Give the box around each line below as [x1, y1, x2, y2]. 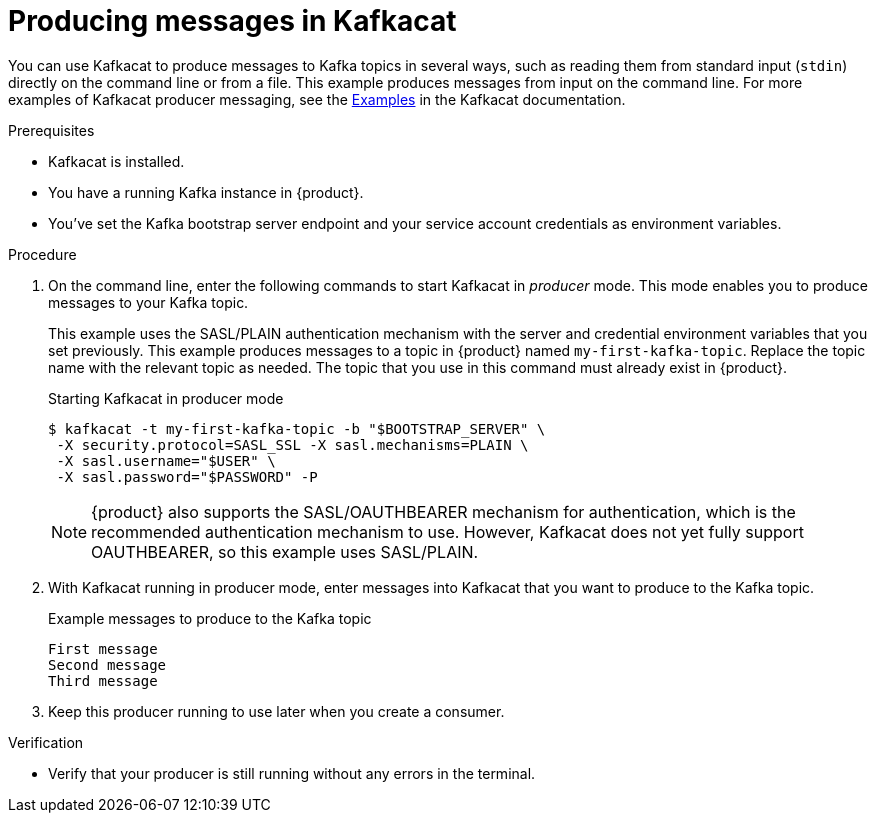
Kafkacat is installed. [48, 152, 185, 170]
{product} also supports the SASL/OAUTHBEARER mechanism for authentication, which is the [91, 501, 796, 522]
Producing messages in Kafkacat [8, 4, 457, 38]
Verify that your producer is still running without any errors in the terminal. [48, 764, 536, 782]
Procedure [8, 245, 77, 263]
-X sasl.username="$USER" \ [56, 452, 276, 469]
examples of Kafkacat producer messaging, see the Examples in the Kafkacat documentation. [8, 90, 626, 108]
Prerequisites [8, 121, 95, 139]
